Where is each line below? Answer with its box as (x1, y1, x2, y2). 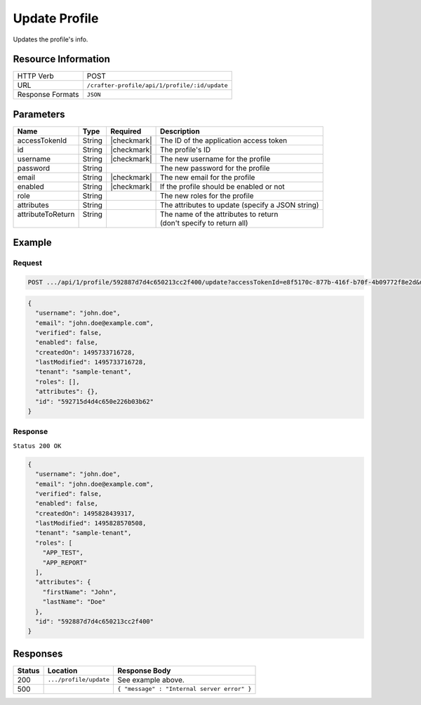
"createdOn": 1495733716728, (35, 348, 136, 356)
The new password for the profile (159, 163, 270, 173)
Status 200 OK (13, 442, 62, 449)
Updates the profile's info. (13, 35, 88, 44)
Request (13, 258, 42, 268)
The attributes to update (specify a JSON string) (159, 200, 319, 210)
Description (159, 126, 200, 136)
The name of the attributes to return (159, 209, 279, 219)
